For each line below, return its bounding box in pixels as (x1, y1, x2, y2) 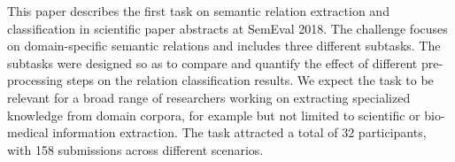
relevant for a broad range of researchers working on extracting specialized (7, 88, 411, 106)
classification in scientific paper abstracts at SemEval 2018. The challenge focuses (7, 19, 448, 37)
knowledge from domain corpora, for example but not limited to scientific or (7, 105, 420, 124)
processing (7, 71, 63, 89)
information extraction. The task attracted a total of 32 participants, (52, 123, 427, 142)
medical (7, 123, 49, 142)
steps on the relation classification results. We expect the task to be (66, 71, 434, 89)
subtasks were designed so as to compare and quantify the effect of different (7, 53, 418, 72)
